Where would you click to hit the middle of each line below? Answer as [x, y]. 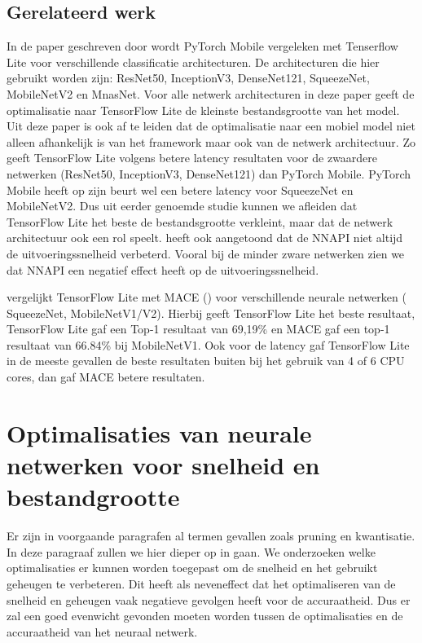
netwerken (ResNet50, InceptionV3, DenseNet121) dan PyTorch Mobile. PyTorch [209, 173]
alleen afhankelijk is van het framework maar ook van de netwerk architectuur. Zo [211, 141]
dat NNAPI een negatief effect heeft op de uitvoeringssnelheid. [163, 269]
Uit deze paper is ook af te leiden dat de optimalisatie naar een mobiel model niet [211, 126]
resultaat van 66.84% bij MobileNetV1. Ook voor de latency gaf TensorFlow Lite [208, 344]
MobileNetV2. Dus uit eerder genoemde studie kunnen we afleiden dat [182, 206]
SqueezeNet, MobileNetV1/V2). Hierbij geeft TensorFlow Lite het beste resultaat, [211, 313]
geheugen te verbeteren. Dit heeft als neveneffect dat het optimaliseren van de [201, 583]
